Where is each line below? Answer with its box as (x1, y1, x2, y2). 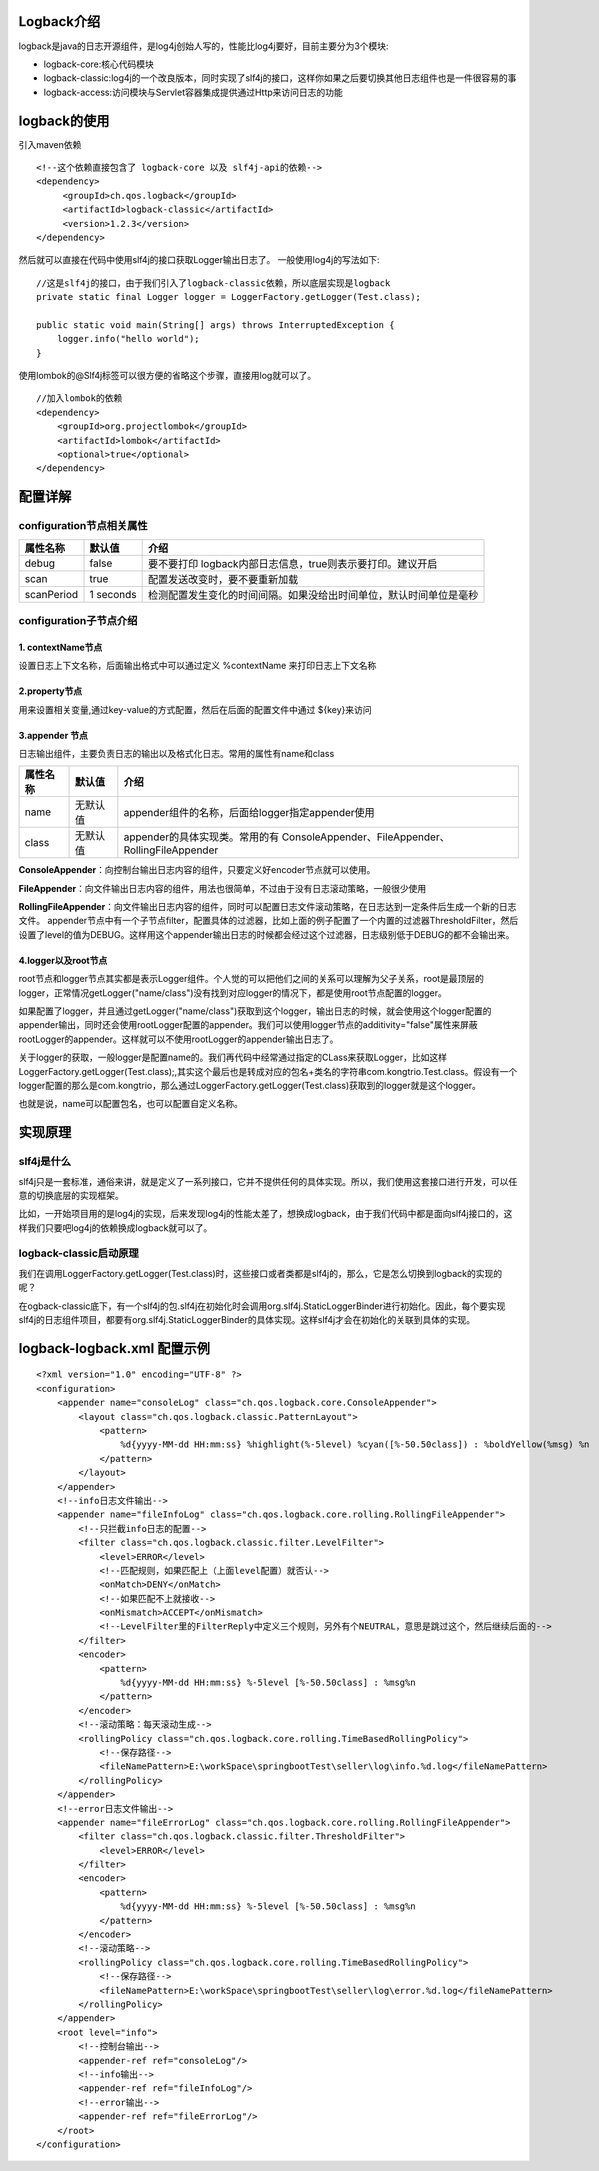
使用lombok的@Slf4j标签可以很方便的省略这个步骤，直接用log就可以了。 (18, 370, 317, 382)
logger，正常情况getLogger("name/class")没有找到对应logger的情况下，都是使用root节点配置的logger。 (18, 986, 447, 999)
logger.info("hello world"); (56, 333, 200, 345)
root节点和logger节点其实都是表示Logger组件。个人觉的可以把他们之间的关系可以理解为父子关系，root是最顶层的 (18, 973, 485, 985)
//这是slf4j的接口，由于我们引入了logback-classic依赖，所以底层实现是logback (36, 277, 391, 289)
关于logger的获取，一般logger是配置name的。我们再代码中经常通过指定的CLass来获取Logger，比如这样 (18, 1051, 448, 1064)
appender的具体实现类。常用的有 (123, 830, 280, 844)
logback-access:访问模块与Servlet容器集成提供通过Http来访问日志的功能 (43, 86, 344, 98)
